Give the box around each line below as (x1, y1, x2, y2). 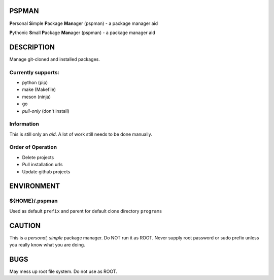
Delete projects (22, 154, 54, 160)
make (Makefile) (22, 86, 56, 92)
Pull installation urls (22, 162, 63, 168)
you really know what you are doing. (9, 242, 86, 248)
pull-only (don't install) (22, 108, 70, 114)
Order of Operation (9, 144, 57, 151)
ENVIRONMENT (9, 182, 60, 191)
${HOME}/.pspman (9, 197, 58, 204)
